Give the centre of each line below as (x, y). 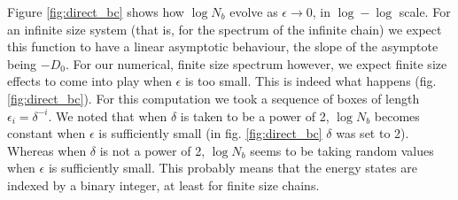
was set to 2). (373, 133)
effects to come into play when (89, 81)
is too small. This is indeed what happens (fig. (311, 81)
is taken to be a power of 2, (255, 115)
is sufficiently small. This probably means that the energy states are (233, 168)
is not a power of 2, (152, 150)
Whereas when (47, 150)
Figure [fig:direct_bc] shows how (96, 12)
